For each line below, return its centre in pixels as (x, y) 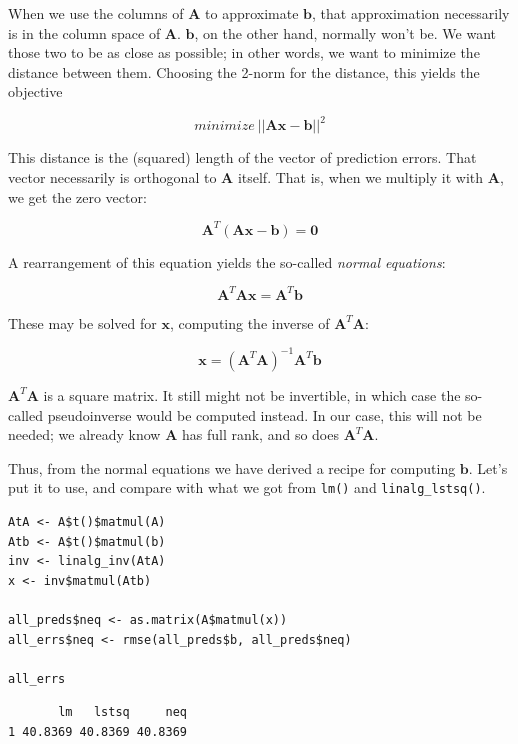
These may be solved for (82, 322)
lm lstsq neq (122, 712)
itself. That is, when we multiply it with (360, 177)
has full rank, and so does (260, 434)
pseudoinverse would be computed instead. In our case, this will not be (264, 414)
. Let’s (488, 467)
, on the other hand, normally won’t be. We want (345, 32)
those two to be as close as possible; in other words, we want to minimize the (244, 52)
